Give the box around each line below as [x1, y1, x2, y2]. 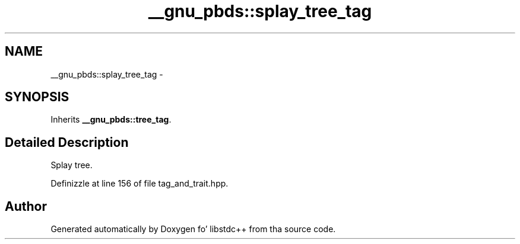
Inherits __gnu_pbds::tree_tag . [50, 114, 172, 125]
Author [5, 198, 47, 214]
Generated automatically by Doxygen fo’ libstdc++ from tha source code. [50, 224, 336, 235]
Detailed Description [5, 134, 129, 150]
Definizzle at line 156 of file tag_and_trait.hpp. [50, 178, 229, 189]
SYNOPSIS [5, 89, 69, 105]
